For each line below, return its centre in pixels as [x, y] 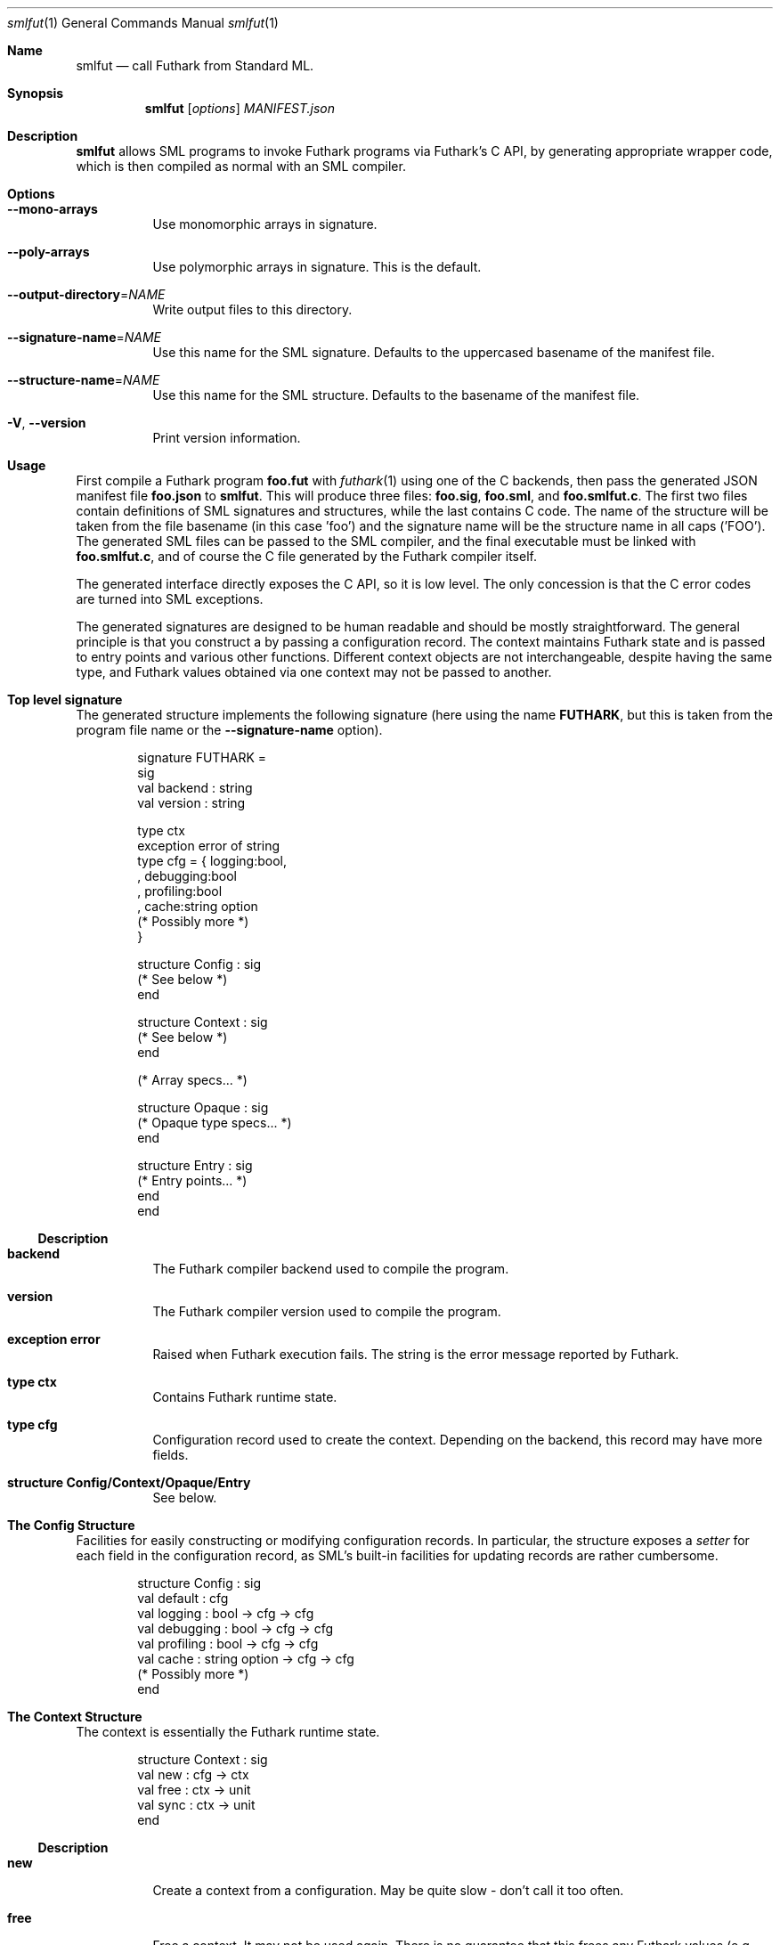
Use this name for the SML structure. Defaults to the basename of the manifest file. [396, 395]
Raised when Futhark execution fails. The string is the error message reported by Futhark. [416, 1354]
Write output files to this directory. [252, 309]
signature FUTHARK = [202, 757]
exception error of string [209, 846]
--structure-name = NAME [84, 380]
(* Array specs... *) [192, 1080]
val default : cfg [183, 1598]
